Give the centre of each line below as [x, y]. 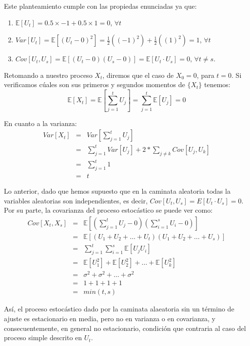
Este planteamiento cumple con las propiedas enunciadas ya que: [100, 6]
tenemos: [217, 84]
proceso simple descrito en [43, 337]
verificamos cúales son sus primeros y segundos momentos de [95, 84]
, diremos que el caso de [138, 75]
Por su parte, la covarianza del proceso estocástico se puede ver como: [108, 210]
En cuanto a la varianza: [40, 123]
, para [205, 75]
